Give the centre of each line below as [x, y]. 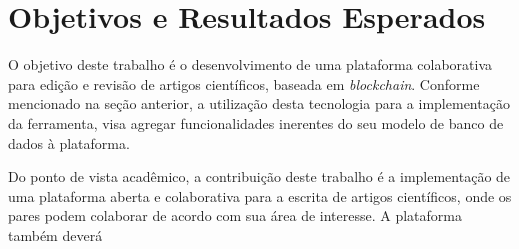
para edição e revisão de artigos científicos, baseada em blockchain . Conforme [244, 83]
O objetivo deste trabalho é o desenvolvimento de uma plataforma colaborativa [250, 64]
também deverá [55, 234]
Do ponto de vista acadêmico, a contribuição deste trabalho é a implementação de [259, 176]
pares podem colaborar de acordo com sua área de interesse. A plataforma [235, 215]
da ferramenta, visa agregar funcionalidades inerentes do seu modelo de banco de [256, 122]
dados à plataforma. [69, 142]
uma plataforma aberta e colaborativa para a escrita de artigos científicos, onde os [260, 195]
